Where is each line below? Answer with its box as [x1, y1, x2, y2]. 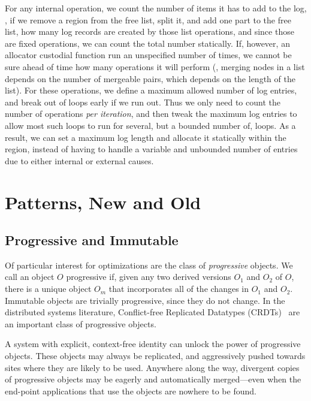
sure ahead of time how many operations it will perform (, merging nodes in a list [5, 60, 305, 73]
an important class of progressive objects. [5, 317, 156, 330]
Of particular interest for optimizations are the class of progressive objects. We [5, 258, 293, 271]
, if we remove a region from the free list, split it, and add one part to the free [5, 13, 291, 26]
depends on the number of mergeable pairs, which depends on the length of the [5, 72, 295, 85]
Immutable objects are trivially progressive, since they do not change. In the [5, 294, 285, 306]
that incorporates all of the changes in [108, 282, 249, 295]
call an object [5, 270, 55, 283]
